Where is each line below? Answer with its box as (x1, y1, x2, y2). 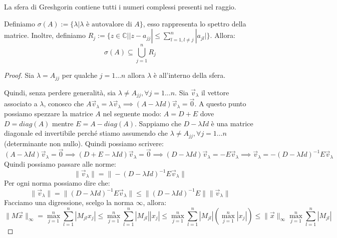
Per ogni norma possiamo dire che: (4, 178, 110, 188)
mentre (52, 118, 74, 128)
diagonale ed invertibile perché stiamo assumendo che (4, 128, 168, 138)
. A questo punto (194, 98, 246, 109)
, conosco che (44, 98, 84, 109)
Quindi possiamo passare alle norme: (4, 158, 116, 169)
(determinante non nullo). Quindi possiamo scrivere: (4, 138, 164, 148)
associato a (4, 98, 38, 109)
